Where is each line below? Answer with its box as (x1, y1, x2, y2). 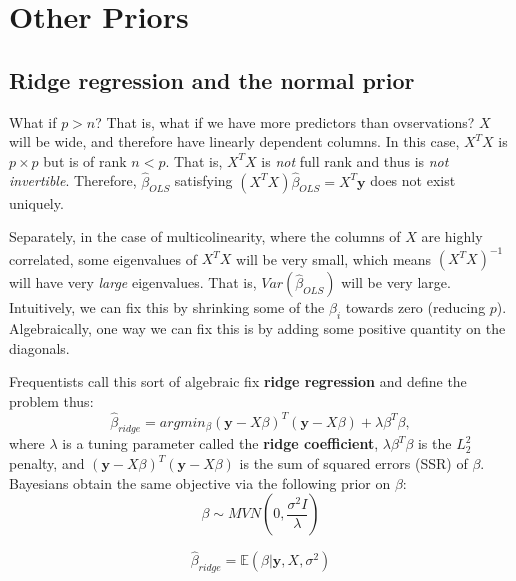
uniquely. (9, 192, 64, 213)
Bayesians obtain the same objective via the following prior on (9, 472, 391, 493)
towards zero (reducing (345, 297, 486, 318)
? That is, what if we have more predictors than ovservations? (95, 111, 475, 132)
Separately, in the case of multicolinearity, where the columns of (9, 226, 401, 247)
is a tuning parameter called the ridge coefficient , (62, 433, 379, 454)
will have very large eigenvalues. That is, (9, 272, 257, 293)
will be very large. (341, 272, 451, 293)
